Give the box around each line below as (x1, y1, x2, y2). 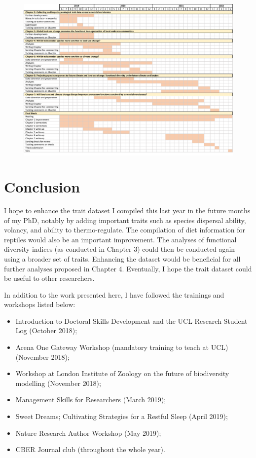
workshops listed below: (4, 299, 75, 309)
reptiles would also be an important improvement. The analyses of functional (4, 234, 237, 244)
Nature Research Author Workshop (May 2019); (15, 427, 161, 438)
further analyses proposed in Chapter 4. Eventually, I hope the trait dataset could (4, 263, 252, 273)
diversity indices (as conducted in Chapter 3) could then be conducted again (4, 244, 235, 254)
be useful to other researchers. (4, 273, 95, 283)
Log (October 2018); (15, 325, 77, 336)
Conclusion (4, 177, 80, 197)
